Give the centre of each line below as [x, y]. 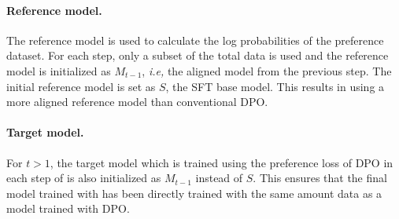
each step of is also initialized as [84, 178]
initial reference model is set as [81, 86]
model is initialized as [59, 70]
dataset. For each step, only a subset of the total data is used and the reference [198, 55]
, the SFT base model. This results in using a [275, 86]
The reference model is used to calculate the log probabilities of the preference [195, 40]
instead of [219, 178]
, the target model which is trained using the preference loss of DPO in [222, 162]
